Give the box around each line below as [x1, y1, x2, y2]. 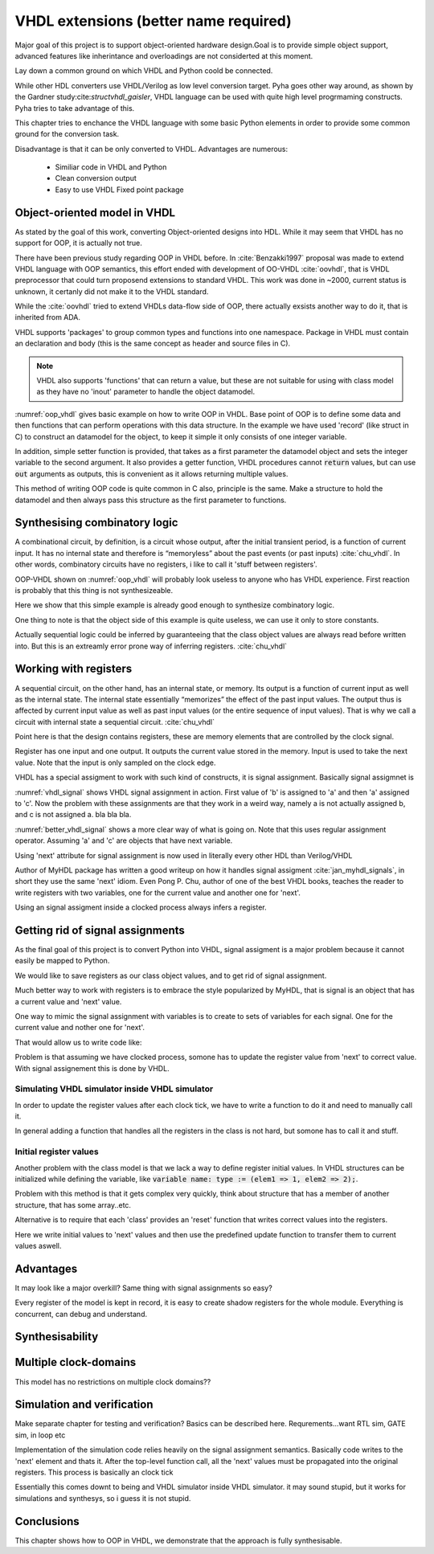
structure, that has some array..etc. [14, 1200, 132, 1209]
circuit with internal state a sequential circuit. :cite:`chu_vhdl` [14, 717, 215, 726]
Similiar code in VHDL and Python [55, 162, 167, 172]
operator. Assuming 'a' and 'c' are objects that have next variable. [14, 836, 233, 845]
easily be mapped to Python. [14, 956, 110, 966]
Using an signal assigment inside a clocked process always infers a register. [14, 902, 267, 912]
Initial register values [14, 1146, 100, 1157]
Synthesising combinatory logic [14, 516, 178, 530]
